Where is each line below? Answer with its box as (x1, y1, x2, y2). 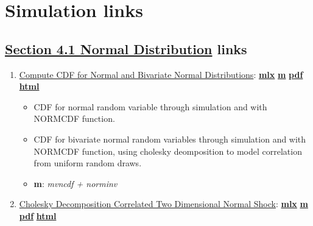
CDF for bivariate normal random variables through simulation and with (33, 132, 306, 145)
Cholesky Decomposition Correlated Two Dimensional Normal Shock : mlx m (19, 197, 308, 210)
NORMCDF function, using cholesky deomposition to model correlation (33, 144, 302, 157)
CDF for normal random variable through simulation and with (33, 100, 267, 113)
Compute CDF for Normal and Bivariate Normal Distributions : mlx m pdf (19, 68, 303, 80)
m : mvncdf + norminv (33, 177, 118, 189)
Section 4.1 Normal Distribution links (5, 39, 247, 58)
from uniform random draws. (33, 157, 142, 169)
